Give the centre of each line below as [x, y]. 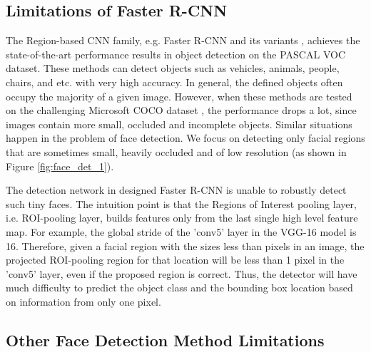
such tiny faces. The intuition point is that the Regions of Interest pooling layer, [181, 203]
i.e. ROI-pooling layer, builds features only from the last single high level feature [182, 218]
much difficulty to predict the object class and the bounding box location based [179, 288]
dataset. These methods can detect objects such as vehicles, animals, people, [173, 68]
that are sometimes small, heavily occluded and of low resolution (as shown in [176, 151]
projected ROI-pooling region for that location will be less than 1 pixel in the [175, 260]
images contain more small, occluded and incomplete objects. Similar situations [179, 124]
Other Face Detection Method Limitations [165, 340]
